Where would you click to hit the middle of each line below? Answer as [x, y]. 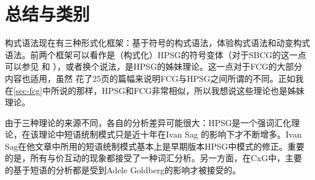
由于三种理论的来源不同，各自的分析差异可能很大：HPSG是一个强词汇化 [148, 122]
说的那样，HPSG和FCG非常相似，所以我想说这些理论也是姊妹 [182, 90]
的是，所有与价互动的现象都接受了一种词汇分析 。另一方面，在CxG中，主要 [154, 158]
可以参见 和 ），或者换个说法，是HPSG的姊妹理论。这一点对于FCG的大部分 [154, 66]
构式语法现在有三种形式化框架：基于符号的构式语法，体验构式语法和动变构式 [157, 43]
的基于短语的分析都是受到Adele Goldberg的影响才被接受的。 [123, 170]
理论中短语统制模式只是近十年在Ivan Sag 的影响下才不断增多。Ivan [170, 134]
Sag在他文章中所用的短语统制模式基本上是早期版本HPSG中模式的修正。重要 [155, 146]
